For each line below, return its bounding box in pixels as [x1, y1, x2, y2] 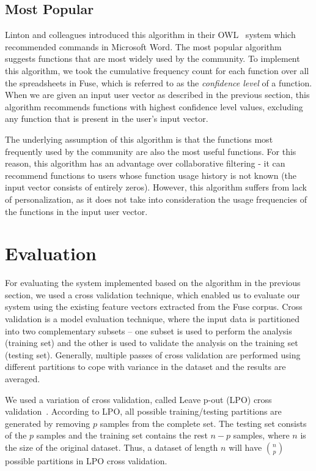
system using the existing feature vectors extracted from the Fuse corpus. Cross [5, 300, 303, 313]
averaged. [5, 372, 40, 385]
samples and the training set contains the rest [36, 429, 208, 442]
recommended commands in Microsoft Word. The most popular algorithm [5, 40, 282, 53]
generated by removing [5, 416, 90, 429]
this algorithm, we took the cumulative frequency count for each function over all [5, 64, 309, 77]
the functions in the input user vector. [5, 205, 148, 217]
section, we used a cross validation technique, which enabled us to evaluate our [5, 288, 300, 301]
